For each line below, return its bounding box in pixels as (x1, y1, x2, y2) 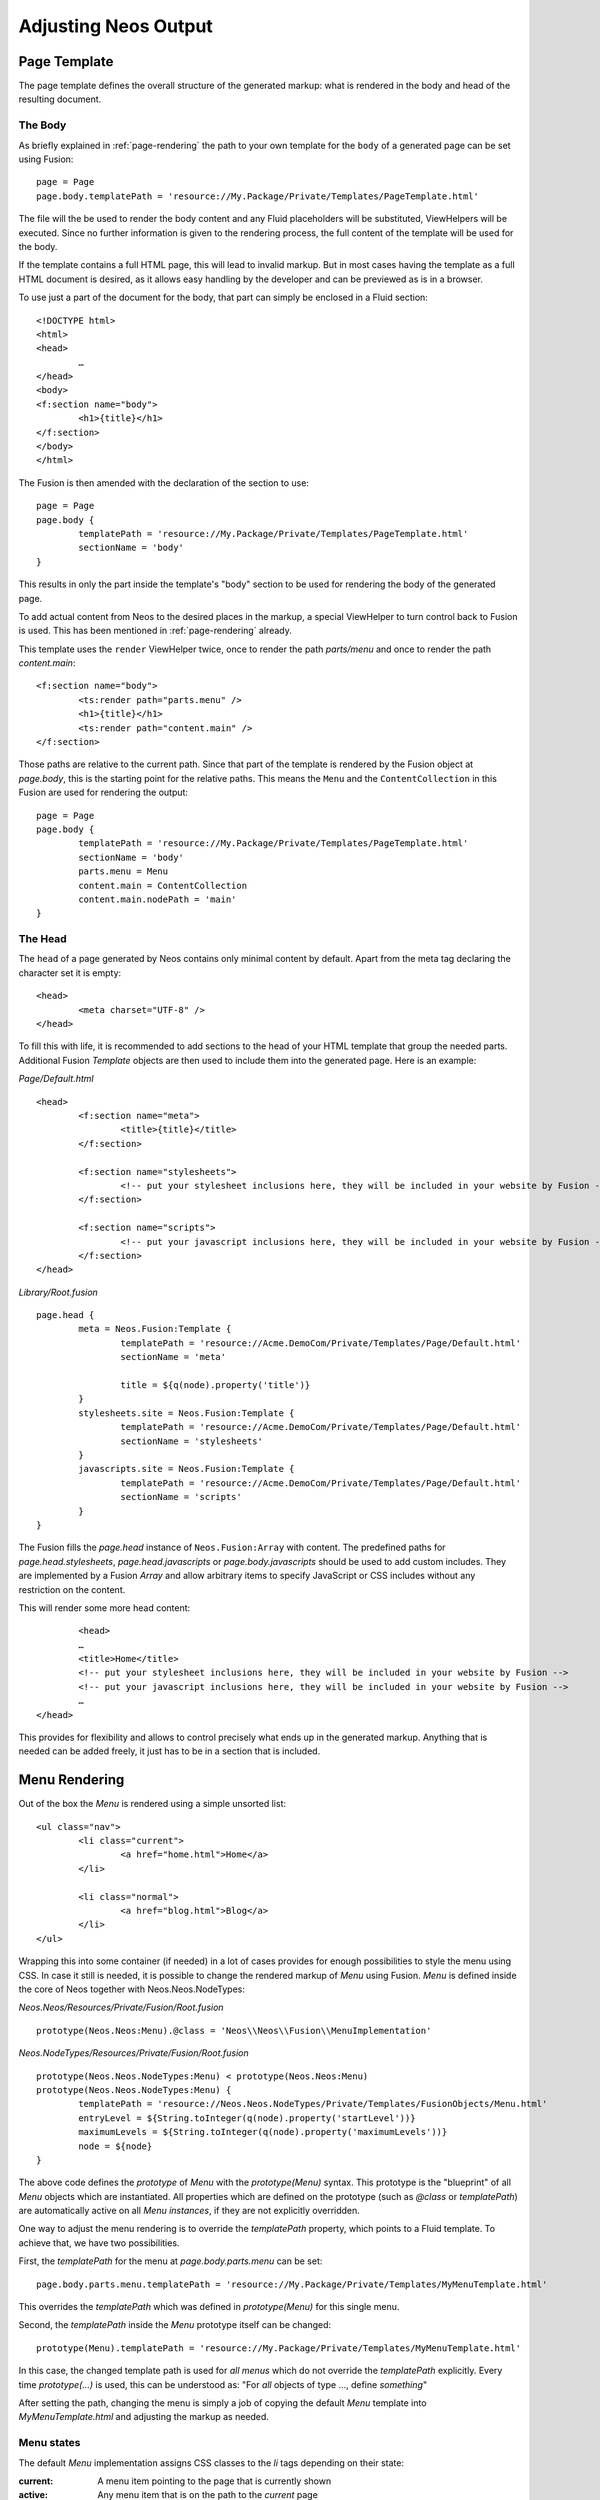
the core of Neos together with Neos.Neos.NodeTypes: (18, 1983, 245, 1995)
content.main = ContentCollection (78, 880, 248, 891)
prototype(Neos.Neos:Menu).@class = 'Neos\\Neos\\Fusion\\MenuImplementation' (36, 2025, 432, 2036)
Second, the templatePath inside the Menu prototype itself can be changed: (18, 2319, 332, 2331)
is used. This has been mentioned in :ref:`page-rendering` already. (18, 625, 292, 637)
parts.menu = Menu (78, 866, 169, 877)
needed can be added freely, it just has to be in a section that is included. (18, 1745, 321, 1757)
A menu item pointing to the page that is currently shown (97, 2475, 332, 2487)
